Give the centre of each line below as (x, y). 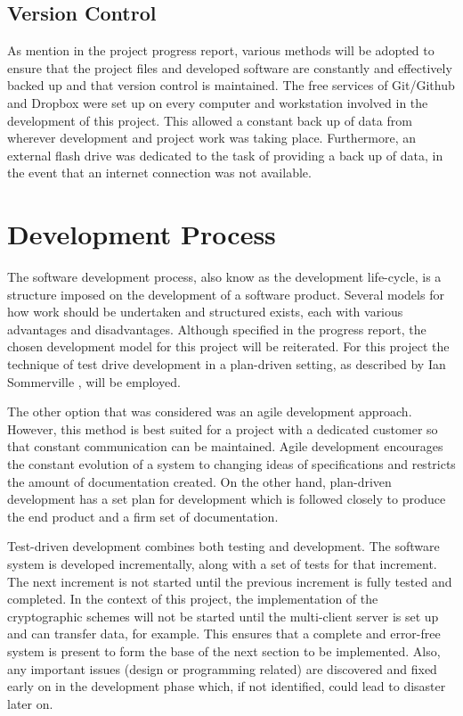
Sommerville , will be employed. (94, 381)
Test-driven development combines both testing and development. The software (223, 546)
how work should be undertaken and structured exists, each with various (205, 312)
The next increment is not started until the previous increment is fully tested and (230, 581)
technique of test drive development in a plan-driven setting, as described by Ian (227, 364)
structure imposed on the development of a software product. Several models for (226, 294)
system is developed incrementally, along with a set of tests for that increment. (222, 563)
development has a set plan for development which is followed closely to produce (227, 499)
